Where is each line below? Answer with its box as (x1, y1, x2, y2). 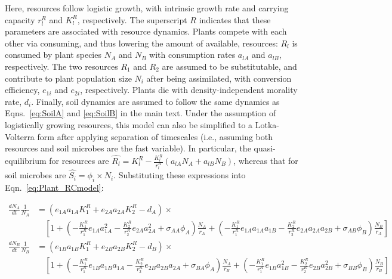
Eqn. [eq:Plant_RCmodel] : (5, 181, 104, 193)
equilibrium (5, 154, 47, 166)
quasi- (254, 142, 276, 154)
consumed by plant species (5, 48, 101, 61)
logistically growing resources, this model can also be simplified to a (5, 118, 253, 131)
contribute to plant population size (5, 72, 132, 84)
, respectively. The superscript (77, 13, 187, 26)
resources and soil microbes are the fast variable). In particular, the (5, 142, 251, 154)
